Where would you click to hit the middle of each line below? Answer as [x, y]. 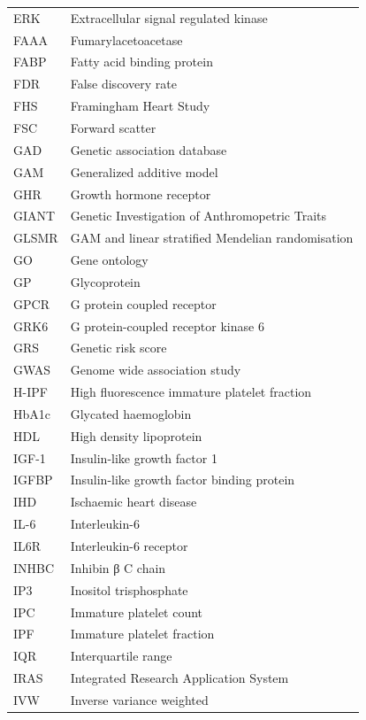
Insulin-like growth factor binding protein [183, 480]
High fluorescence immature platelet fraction [191, 392]
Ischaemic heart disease [133, 502]
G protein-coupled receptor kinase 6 [167, 325]
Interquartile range [121, 656]
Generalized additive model [144, 171]
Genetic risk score [118, 348]
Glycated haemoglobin [131, 413]
